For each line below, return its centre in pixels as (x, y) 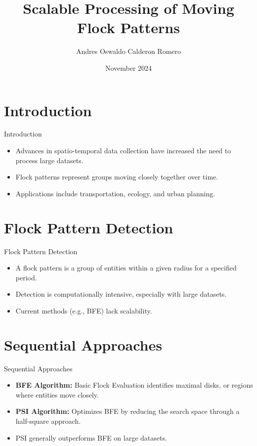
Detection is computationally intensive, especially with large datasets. (121, 294)
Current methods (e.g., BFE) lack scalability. (84, 310)
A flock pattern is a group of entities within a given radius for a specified (126, 268)
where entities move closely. (57, 394)
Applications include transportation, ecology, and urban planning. (115, 193)
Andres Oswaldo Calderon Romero (128, 51)
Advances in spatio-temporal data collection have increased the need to (123, 151)
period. (26, 277)
